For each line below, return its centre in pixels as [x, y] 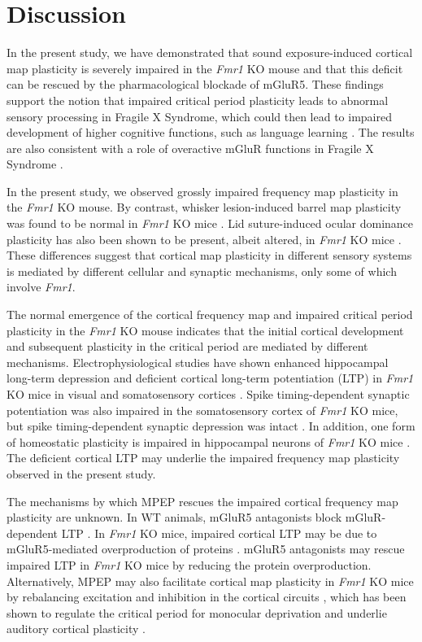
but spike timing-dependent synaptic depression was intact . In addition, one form [211, 426]
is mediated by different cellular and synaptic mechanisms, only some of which [202, 271]
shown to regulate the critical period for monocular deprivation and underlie [197, 612]
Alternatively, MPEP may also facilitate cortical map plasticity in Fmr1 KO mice [210, 581]
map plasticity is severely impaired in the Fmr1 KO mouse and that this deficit [205, 68]
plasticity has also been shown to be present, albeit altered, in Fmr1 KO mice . [204, 239]
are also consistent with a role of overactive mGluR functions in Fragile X [190, 148]
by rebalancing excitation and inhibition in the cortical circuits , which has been [207, 597]
